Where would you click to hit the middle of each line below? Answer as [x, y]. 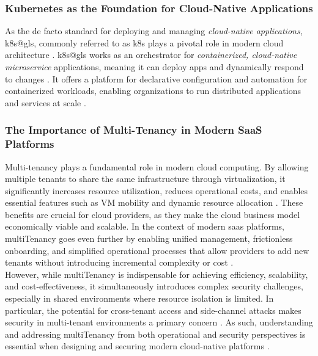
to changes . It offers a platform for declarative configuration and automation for [156, 78]
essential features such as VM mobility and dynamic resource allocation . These [154, 202]
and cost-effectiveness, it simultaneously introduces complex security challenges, [154, 286]
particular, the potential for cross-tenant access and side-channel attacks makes [153, 310]
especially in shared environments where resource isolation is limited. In [139, 298]
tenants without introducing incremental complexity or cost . [119, 262]
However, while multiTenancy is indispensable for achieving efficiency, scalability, [157, 274]
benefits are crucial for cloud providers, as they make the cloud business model [153, 214]
